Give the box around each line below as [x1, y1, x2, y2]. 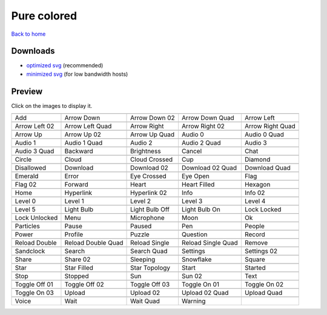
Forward [64, 181, 88, 189]
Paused [130, 222, 152, 230]
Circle [15, 155, 32, 164]
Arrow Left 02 [15, 122, 54, 130]
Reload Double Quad [64, 239, 124, 247]
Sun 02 [182, 272, 202, 280]
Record [244, 230, 266, 239]
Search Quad [130, 247, 168, 256]
